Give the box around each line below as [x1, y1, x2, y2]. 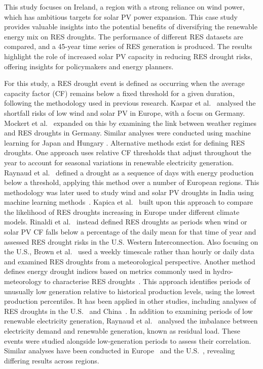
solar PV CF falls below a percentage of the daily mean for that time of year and [4, 226, 256, 237]
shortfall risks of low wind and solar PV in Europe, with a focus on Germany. [4, 107, 245, 118]
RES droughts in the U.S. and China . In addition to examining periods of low [4, 305, 253, 316]
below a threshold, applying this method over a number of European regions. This [4, 177, 259, 188]
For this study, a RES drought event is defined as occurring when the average [4, 78, 245, 88]
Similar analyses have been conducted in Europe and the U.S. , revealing [4, 345, 235, 356]
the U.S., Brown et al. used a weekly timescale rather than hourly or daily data [4, 246, 254, 257]
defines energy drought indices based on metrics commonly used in [4, 266, 211, 276]
